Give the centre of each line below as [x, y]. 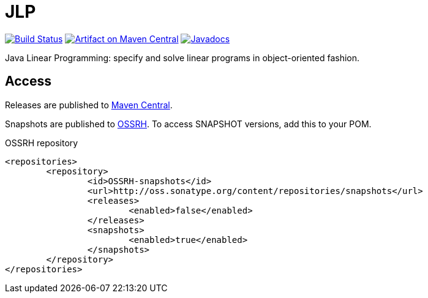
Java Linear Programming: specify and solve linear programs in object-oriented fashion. [182, 58]
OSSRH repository [42, 143]
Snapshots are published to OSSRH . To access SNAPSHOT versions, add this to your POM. [188, 124]
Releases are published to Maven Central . [89, 105]
